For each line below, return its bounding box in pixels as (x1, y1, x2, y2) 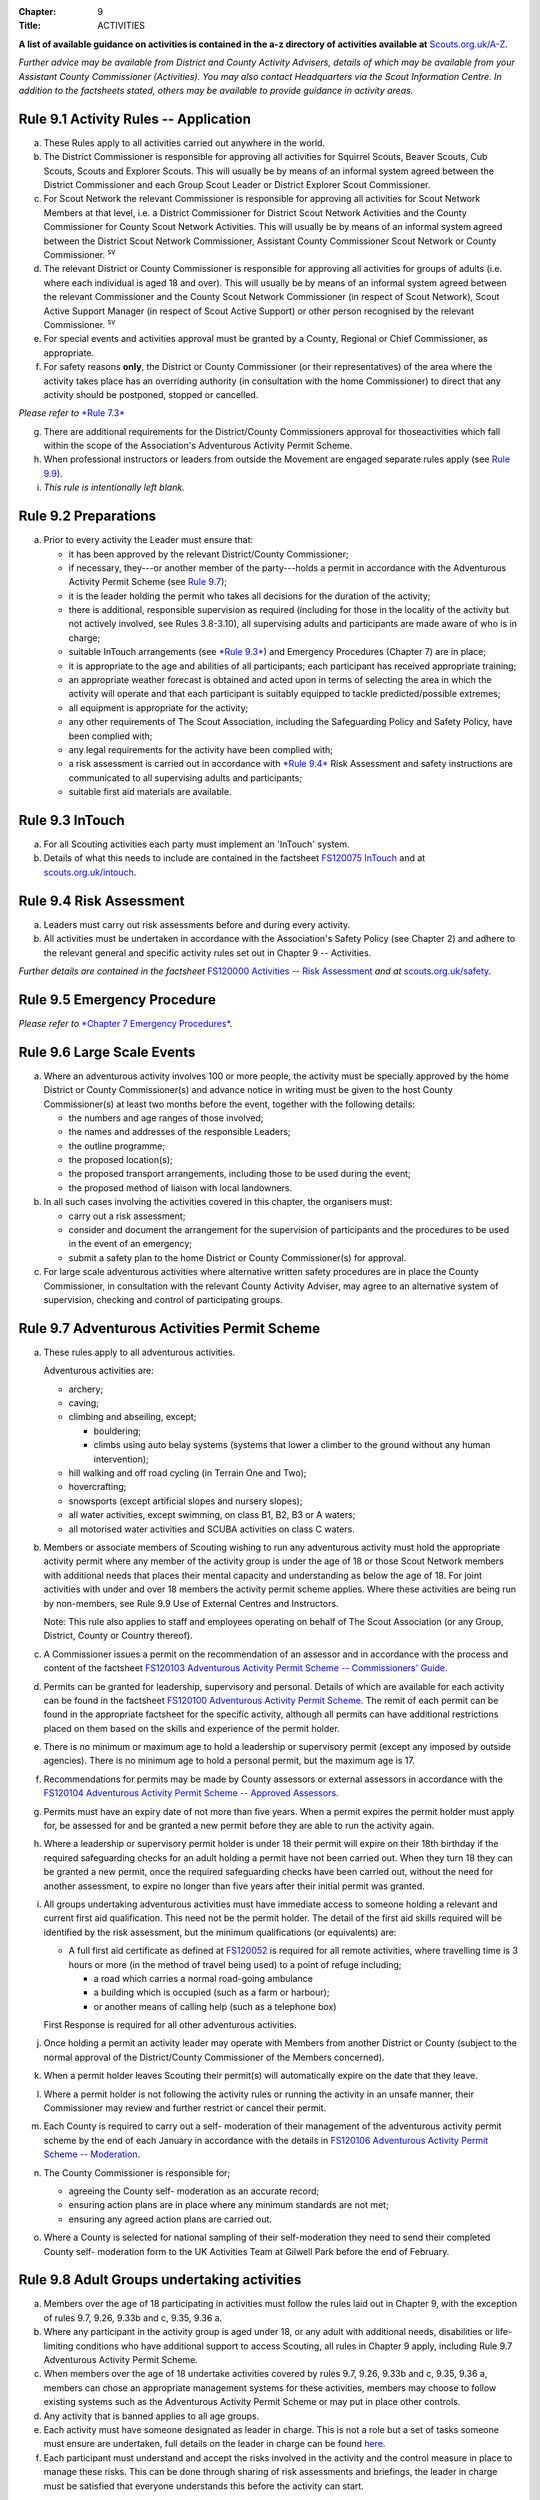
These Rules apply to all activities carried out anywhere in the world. (43, 136, 325, 149)
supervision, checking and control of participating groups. (43, 1294, 284, 1305)
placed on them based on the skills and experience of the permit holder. (43, 1722, 340, 1734)
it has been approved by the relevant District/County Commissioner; (68, 548, 349, 560)
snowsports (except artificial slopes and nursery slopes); (68, 1495, 303, 1507)
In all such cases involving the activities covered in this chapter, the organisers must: (43, 1196, 393, 1208)
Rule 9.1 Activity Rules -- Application (18, 110, 252, 127)
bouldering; (93, 1425, 142, 1437)
